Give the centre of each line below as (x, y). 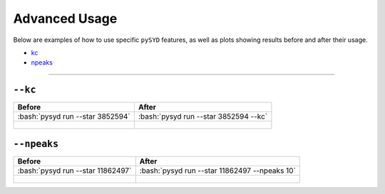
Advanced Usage (65, 18)
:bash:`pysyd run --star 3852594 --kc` (202, 117)
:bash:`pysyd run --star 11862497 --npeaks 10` (217, 171)
